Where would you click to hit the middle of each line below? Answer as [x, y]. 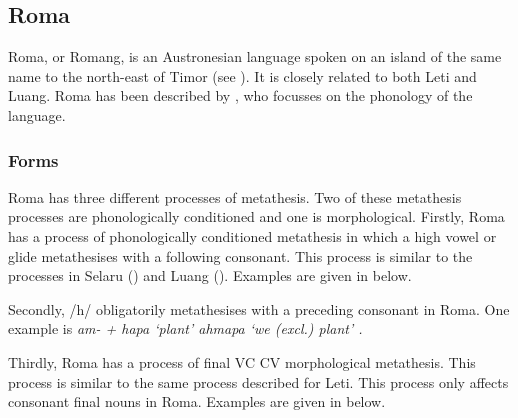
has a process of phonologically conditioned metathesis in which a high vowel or [252, 235]
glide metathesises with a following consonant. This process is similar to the [240, 255]
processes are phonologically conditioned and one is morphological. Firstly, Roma [256, 216]
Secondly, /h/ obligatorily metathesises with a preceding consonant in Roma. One [259, 308]
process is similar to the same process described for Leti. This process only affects [258, 381]
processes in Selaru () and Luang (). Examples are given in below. [210, 275]
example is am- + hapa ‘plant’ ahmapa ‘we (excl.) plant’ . [185, 328]
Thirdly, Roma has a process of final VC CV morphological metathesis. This [242, 361]
